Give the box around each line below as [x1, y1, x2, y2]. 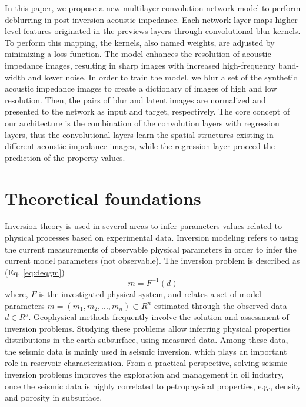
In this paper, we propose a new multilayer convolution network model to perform [5, 2, 301, 14]
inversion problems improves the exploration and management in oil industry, [5, 368, 284, 381]
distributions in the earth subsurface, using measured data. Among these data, [5, 334, 288, 346]
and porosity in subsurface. [5, 391, 102, 403]
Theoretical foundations [5, 186, 201, 210]
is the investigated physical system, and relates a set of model [39, 287, 261, 300]
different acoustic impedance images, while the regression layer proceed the [5, 140, 275, 152]
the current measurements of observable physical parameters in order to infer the [5, 243, 297, 255]
